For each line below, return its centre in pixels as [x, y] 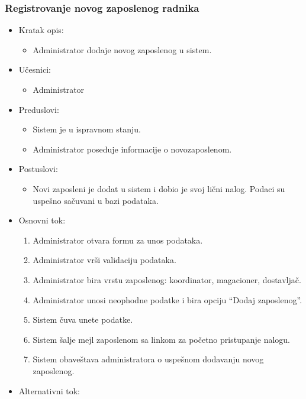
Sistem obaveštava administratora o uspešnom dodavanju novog [148, 359]
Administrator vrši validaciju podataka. [104, 260]
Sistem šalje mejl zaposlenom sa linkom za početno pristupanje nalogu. [162, 339]
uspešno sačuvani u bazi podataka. [96, 200]
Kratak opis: [41, 30]
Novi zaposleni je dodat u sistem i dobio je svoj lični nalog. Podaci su [159, 188]
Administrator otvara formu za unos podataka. [118, 240]
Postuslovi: [38, 169]
